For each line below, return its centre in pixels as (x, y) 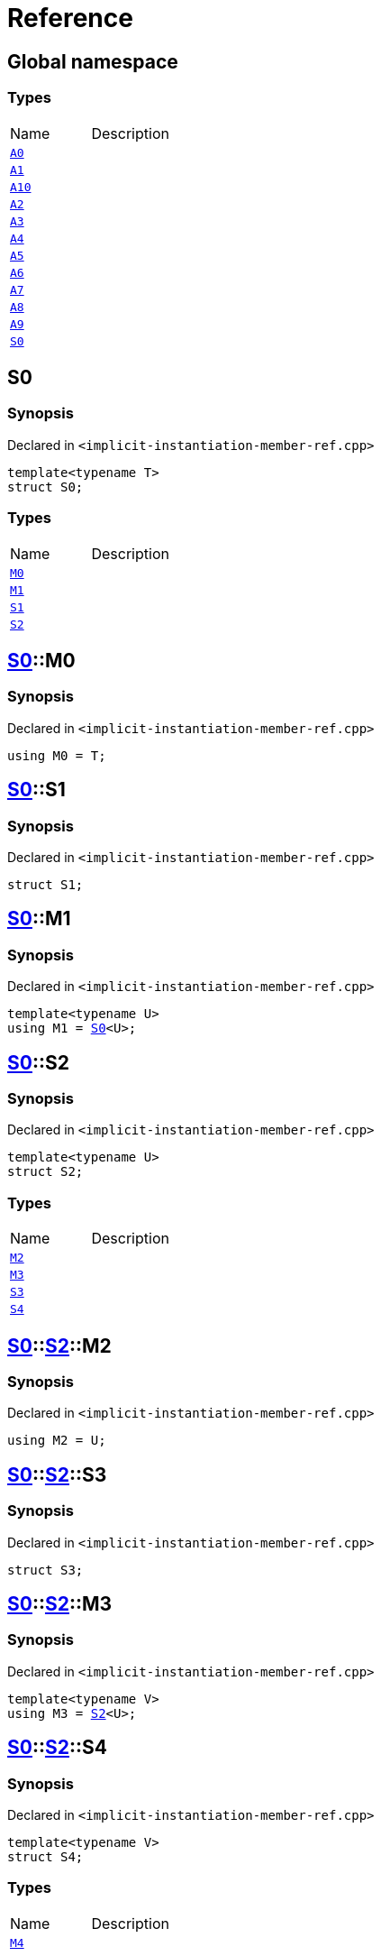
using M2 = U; (57, 1441)
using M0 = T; (57, 755)
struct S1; (45, 884)
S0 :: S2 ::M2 (59, 1345)
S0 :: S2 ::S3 (57, 1474)
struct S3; (45, 1570)
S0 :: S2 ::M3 (60, 1604)
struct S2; (45, 1172)
